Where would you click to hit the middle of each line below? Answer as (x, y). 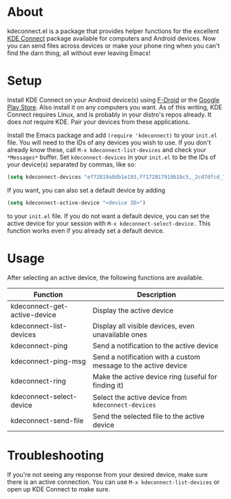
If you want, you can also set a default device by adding (86, 190)
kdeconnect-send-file (47, 421)
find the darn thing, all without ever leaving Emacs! (79, 53)
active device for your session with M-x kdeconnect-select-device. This (109, 223)
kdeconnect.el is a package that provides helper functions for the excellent (113, 31)
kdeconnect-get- (40, 306)
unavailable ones (120, 335)
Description (157, 295)
